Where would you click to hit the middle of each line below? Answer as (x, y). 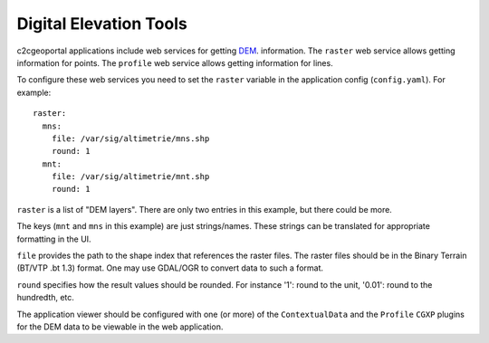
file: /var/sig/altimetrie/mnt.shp (130, 177)
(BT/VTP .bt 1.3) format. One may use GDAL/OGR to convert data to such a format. (170, 268)
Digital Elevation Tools (102, 24)
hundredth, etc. (45, 298)
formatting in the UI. (54, 239)
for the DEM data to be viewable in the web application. (120, 327)
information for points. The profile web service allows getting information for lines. (175, 62)
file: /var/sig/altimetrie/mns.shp (130, 138)
